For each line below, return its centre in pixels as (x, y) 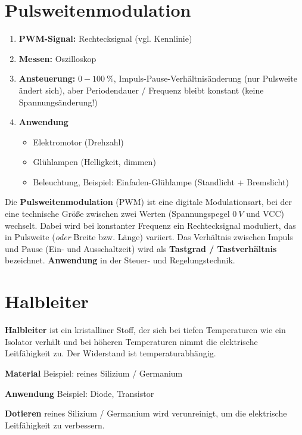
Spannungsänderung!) (58, 102)
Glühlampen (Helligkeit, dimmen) (94, 162)
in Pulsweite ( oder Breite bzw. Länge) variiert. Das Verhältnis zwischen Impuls (149, 237)
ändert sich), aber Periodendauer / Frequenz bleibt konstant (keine (141, 90)
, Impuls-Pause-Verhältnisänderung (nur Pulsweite (205, 78)
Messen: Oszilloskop (57, 58)
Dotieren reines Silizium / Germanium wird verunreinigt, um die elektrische (146, 413)
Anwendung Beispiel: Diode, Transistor (80, 393)
